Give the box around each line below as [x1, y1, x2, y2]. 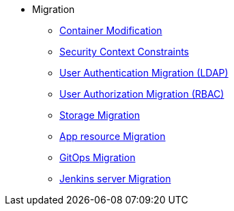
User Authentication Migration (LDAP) [59, 67, 229, 79]
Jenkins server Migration [59, 173, 171, 184]
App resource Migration [59, 130, 166, 142]
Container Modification [59, 25, 162, 36]
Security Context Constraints [59, 46, 189, 57]
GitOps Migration [59, 152, 136, 163]
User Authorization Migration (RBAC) [59, 88, 224, 100]
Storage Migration [59, 109, 141, 121]
